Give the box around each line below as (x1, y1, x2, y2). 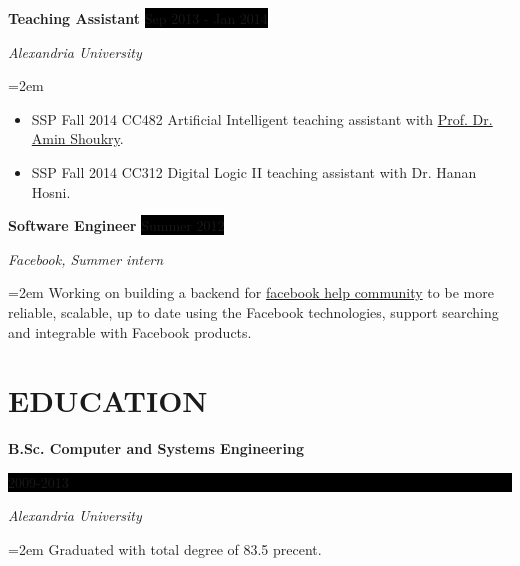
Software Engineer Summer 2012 (8, 215, 225, 236)
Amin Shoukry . (31, 128, 124, 149)
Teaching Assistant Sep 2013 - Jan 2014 (8, 8, 268, 28)
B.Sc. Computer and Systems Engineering (8, 438, 304, 459)
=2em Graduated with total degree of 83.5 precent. (8, 539, 322, 560)
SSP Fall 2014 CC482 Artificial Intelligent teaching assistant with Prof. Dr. (31, 108, 493, 129)
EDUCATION (8, 380, 208, 421)
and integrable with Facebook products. (8, 321, 252, 342)
